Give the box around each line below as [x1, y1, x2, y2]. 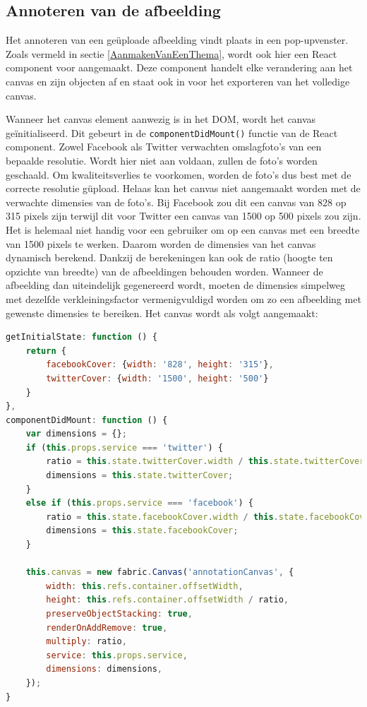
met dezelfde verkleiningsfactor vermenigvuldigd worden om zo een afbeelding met [6, 291, 361, 306]
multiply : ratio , [46, 636, 127, 647]
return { [25, 345, 66, 356]
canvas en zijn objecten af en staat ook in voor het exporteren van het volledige [6, 73, 350, 88]
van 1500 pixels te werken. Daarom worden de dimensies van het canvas [6, 236, 316, 251]
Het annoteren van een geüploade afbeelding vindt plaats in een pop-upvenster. [6, 32, 349, 47]
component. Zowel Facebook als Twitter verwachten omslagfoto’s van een [6, 139, 322, 154]
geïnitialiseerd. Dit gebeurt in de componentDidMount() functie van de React [6, 125, 338, 140]
